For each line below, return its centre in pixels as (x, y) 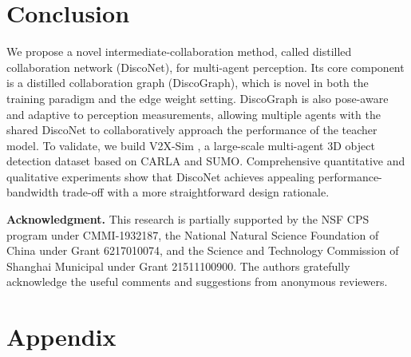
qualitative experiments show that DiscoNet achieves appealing (160, 176)
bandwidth (33, 192)
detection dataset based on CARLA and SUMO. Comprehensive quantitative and (206, 161)
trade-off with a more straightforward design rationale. (196, 192)
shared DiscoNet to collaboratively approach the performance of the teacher (192, 130)
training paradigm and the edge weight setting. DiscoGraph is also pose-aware (198, 98)
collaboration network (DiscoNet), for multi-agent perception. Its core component (205, 67)
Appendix (61, 337)
